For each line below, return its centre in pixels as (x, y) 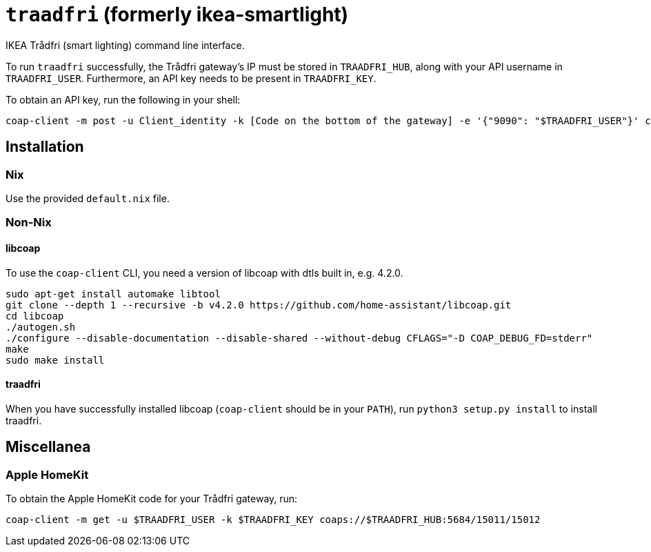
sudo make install (55, 360)
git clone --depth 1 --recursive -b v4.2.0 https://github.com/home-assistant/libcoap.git (259, 305)
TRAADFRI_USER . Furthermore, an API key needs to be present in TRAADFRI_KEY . (191, 78)
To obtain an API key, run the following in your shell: (123, 99)
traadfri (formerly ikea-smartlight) (177, 14)
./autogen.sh (41, 327)
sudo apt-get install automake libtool (113, 294)
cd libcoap (35, 316)
